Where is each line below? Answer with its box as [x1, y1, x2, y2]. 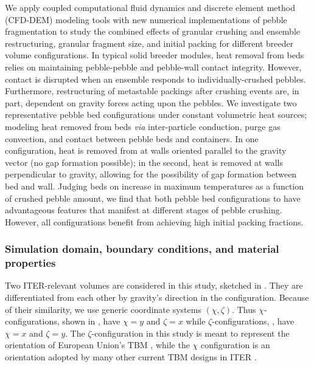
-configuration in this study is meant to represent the [91, 326, 290, 339]
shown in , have [62, 315, 120, 328]
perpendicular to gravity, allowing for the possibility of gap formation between [5, 168, 297, 180]
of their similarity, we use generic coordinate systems [5, 303, 201, 315]
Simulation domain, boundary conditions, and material [5, 241, 279, 256]
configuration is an [201, 338, 270, 351]
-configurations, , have [212, 315, 295, 328]
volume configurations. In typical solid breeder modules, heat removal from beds [5, 49, 304, 61]
